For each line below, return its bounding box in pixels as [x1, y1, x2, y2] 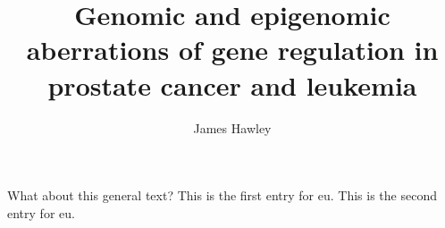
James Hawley [193, 118, 272, 137]
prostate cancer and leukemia [47, 66, 417, 103]
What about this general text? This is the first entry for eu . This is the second [7, 186, 437, 205]
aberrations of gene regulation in [26, 31, 439, 68]
